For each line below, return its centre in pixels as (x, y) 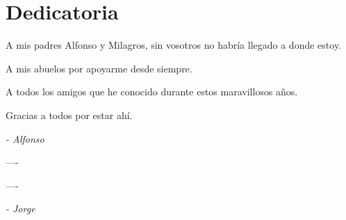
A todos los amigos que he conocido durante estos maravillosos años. (152, 92)
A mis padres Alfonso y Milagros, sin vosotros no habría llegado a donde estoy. (173, 45)
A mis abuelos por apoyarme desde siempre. (99, 68)
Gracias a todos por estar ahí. (69, 115)
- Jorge (20, 209)
